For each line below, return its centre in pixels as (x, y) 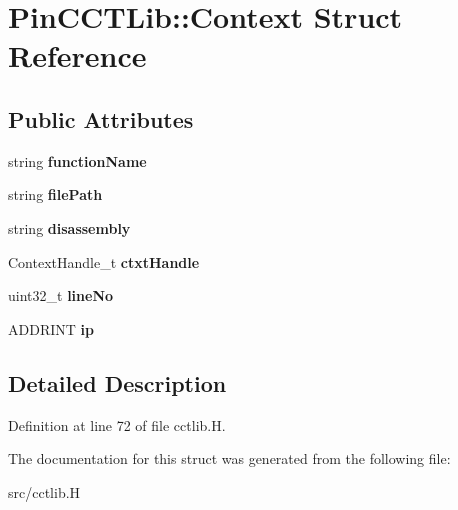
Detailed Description (117, 382)
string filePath (55, 194)
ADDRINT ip (51, 328)
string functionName (77, 160)
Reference (77, 55)
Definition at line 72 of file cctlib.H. (117, 424)
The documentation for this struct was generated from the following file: (229, 458)
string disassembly (69, 227)
